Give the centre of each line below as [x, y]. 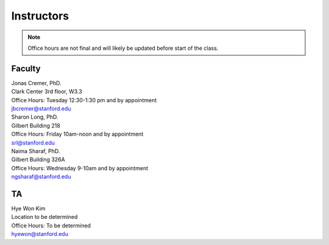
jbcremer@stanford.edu [41, 109]
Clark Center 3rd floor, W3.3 [47, 92]
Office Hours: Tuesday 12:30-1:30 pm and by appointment [84, 100]
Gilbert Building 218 [36, 125]
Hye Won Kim [28, 209]
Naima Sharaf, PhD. [36, 151]
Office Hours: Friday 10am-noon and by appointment [77, 134]
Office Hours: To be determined [51, 226]
